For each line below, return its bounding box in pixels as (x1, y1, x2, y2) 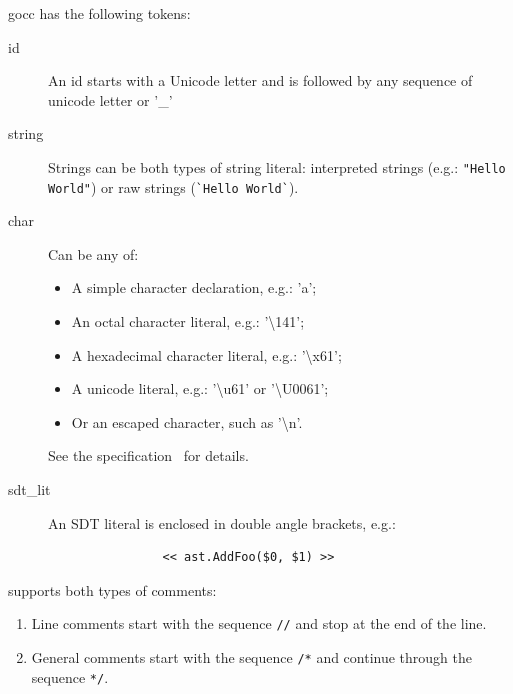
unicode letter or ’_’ (48, 89, 173, 110)
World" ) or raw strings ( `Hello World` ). (48, 176, 299, 197)
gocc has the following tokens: (8, 3, 191, 23)
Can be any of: (48, 243, 139, 264)
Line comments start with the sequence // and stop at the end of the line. (31, 613, 487, 634)
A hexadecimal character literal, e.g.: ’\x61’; (71, 344, 342, 365)
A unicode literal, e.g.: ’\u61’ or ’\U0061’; (71, 378, 329, 399)
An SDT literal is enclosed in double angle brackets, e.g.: (48, 512, 396, 533)
